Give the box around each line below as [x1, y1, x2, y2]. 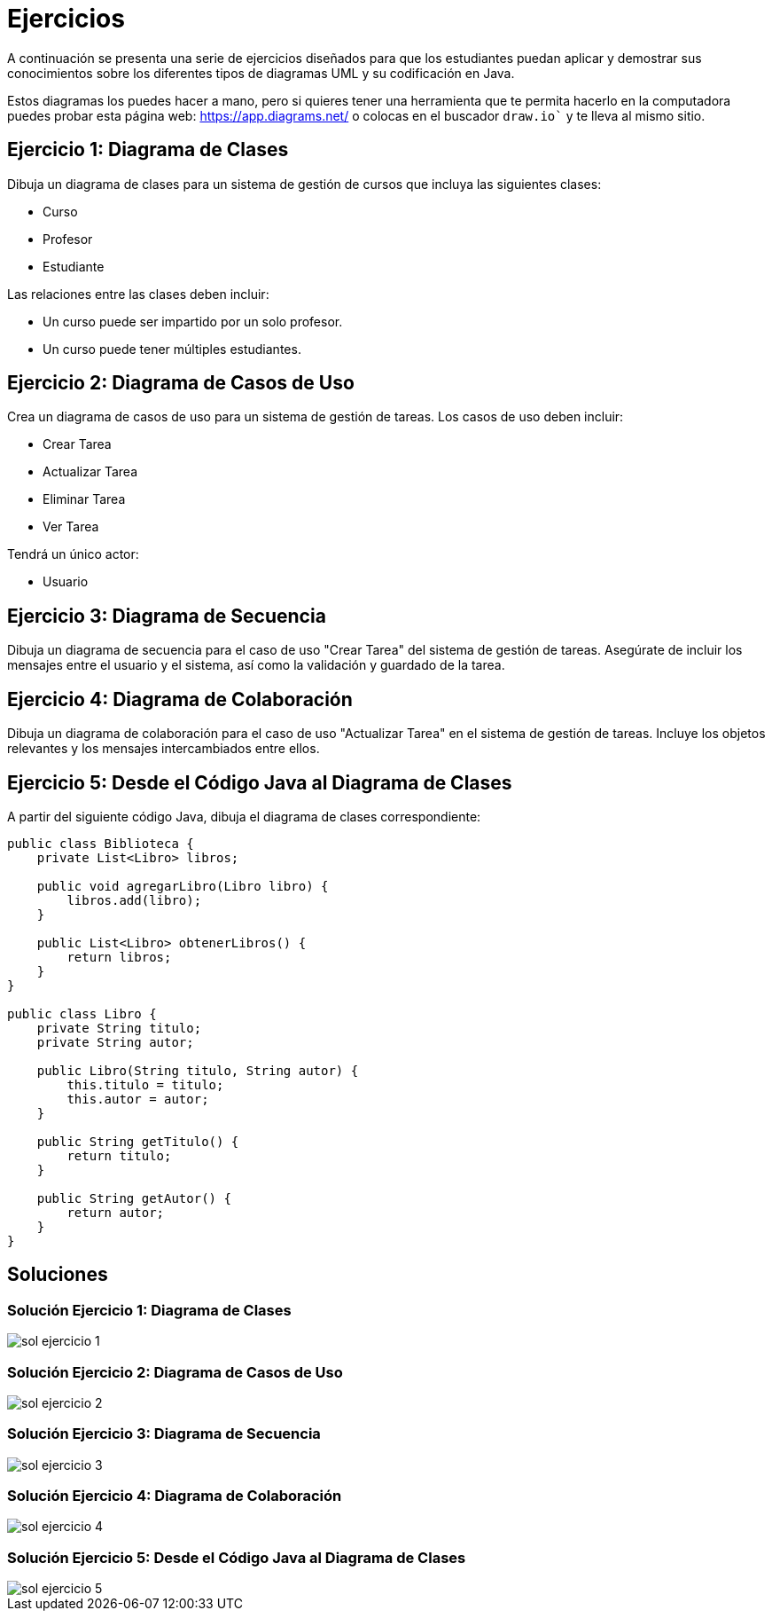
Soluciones [7, 1263, 108, 1286]
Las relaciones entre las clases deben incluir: [7, 286, 269, 302]
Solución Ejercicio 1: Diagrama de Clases [7, 1300, 292, 1319]
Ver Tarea [43, 519, 99, 535]
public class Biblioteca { [7, 836, 194, 851]
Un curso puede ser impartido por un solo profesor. [43, 313, 343, 329]
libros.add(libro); [66, 892, 202, 907]
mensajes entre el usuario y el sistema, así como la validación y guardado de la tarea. [7, 657, 505, 673]
